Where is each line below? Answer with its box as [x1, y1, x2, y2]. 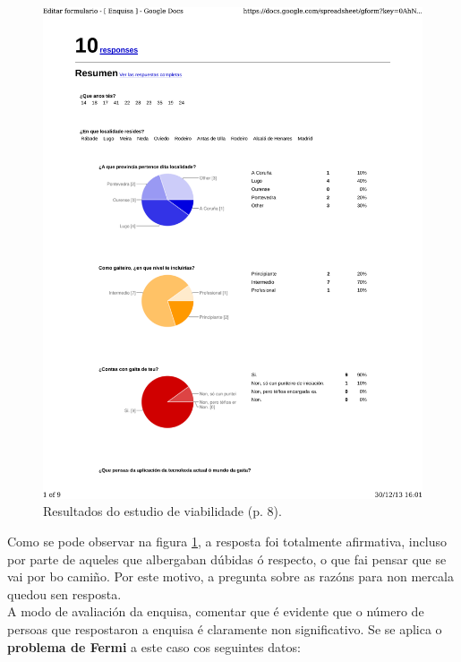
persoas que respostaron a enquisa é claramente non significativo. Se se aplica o [7, 620, 442, 639]
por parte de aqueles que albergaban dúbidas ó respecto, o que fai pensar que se [7, 549, 447, 568]
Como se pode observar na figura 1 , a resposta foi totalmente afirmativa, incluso [7, 532, 447, 551]
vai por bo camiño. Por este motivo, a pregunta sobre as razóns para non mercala [7, 567, 454, 586]
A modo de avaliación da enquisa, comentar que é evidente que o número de [7, 602, 424, 621]
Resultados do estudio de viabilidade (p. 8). [43, 502, 282, 520]
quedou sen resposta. [7, 584, 122, 603]
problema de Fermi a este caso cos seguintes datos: [7, 637, 301, 656]
